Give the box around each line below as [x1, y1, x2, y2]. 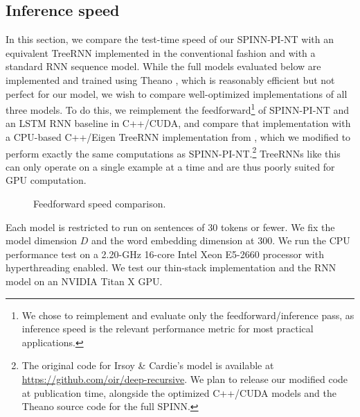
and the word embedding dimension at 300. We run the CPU [91, 233, 350, 248]
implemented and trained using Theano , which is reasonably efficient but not [6, 72, 335, 87]
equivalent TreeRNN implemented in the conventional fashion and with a [6, 45, 316, 60]
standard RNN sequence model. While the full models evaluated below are [6, 59, 321, 74]
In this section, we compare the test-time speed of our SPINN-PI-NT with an [6, 32, 334, 46]
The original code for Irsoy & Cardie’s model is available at [21, 358, 274, 373]
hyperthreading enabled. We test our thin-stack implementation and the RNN [6, 260, 336, 275]
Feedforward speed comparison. [33, 196, 166, 211]
